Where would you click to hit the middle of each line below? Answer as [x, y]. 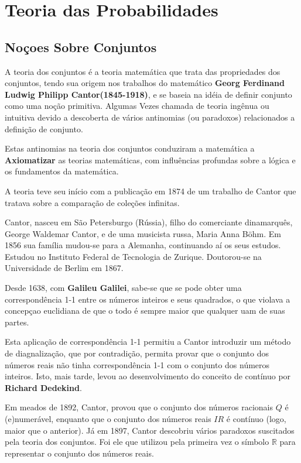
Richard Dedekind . [43, 387]
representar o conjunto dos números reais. [79, 453]
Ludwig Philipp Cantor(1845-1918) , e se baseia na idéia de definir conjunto [148, 94]
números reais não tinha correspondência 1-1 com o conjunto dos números [137, 364]
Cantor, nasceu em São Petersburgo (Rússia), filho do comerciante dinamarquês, [149, 222]
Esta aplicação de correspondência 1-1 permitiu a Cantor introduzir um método [148, 342]
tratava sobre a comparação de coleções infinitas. [92, 202]
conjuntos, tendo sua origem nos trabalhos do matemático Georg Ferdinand [145, 83]
